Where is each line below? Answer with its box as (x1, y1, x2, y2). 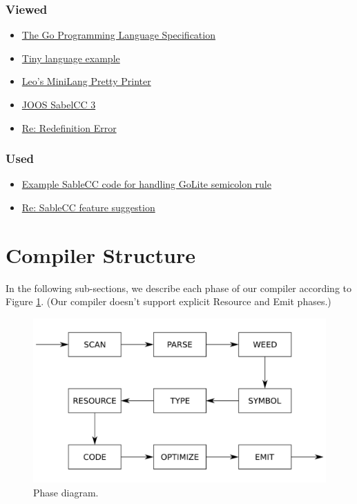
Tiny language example (21, 50, 120, 65)
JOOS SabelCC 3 (21, 97, 96, 111)
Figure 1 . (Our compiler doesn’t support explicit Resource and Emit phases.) (6, 294, 331, 309)
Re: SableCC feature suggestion (21, 200, 155, 214)
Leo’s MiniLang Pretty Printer (21, 74, 151, 88)
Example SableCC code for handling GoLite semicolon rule (21, 177, 271, 191)
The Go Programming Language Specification (21, 28, 215, 42)
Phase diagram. (33, 485, 99, 499)
